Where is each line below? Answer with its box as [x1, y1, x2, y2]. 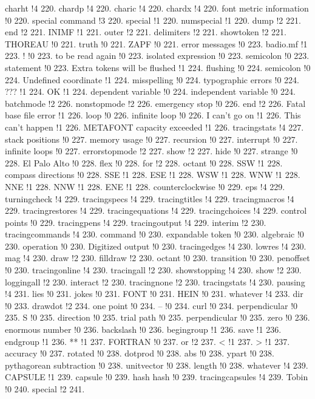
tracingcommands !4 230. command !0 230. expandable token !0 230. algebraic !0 [5, 228, 304, 240]
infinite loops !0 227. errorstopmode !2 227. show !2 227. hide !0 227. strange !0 [5, 145, 298, 157]
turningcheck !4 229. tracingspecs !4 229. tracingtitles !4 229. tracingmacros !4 [5, 192, 294, 205]
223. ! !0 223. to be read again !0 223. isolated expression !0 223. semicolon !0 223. [5, 49, 310, 62]
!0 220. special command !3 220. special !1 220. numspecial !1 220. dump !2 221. [5, 13, 301, 26]
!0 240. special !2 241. [5, 383, 85, 395]
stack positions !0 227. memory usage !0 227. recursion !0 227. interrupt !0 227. [5, 132, 298, 145]
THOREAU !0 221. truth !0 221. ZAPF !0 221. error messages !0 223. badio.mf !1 [5, 37, 308, 50]
